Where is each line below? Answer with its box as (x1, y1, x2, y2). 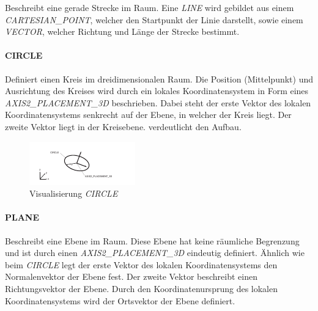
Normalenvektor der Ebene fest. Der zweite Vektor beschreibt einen (5, 270, 257, 283)
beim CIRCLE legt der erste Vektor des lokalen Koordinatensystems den (5, 258, 278, 271)
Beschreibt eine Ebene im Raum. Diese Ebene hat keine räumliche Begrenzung (5, 234, 300, 247)
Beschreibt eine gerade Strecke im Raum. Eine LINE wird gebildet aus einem (5, 1, 294, 13)
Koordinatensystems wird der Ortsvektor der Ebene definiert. (5, 294, 235, 307)
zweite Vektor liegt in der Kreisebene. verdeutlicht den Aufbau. (5, 120, 242, 133)
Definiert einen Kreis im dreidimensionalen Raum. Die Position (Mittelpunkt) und (5, 72, 314, 85)
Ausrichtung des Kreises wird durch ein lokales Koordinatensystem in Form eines (5, 84, 309, 97)
